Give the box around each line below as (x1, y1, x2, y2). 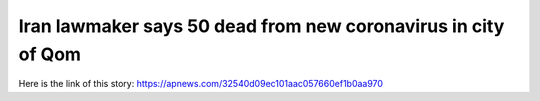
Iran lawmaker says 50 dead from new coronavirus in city (18, 15, 505, 37)
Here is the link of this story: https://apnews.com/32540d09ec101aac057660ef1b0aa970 (18, 78, 384, 90)
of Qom (18, 43, 82, 65)
